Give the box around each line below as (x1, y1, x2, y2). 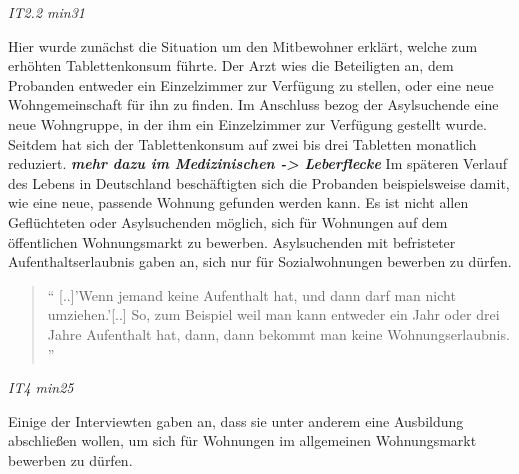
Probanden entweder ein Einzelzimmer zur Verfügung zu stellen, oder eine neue (8, 74, 494, 95)
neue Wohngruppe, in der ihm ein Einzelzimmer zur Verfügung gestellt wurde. (8, 113, 487, 134)
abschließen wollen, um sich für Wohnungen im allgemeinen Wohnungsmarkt (8, 430, 477, 451)
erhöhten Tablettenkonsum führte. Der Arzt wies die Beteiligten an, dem (8, 55, 454, 76)
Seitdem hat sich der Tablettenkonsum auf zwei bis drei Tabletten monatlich (8, 133, 477, 154)
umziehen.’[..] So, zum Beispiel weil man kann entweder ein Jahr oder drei (47, 304, 500, 325)
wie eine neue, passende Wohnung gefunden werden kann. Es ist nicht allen (8, 192, 469, 213)
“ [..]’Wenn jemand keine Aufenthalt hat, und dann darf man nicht (47, 284, 456, 305)
